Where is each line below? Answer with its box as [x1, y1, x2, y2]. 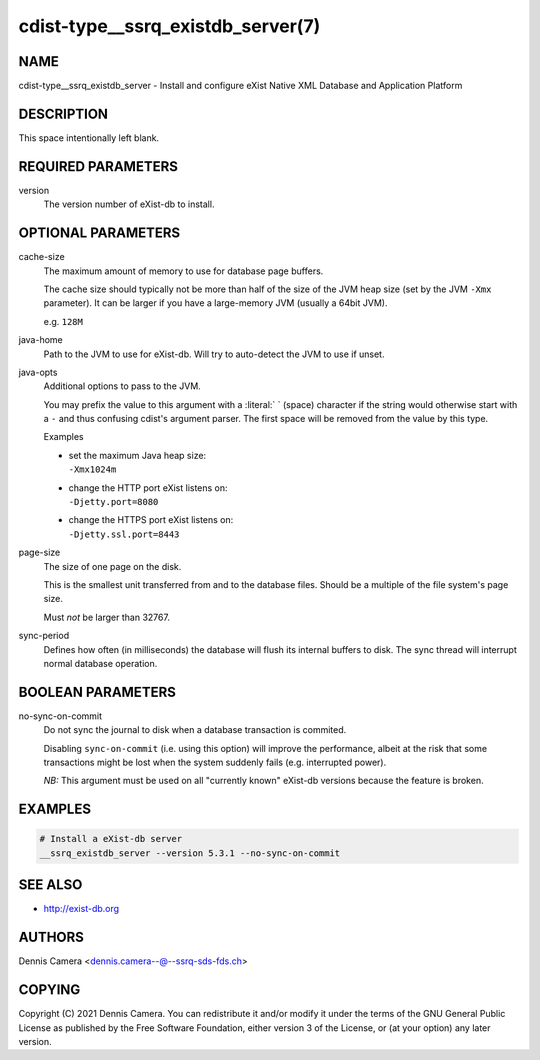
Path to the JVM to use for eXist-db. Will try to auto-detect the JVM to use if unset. [43, 348, 385, 360]
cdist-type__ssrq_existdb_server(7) [18, 15, 321, 37]
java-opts [18, 366, 58, 378]
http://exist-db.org [43, 903, 120, 915]
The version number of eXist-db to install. [43, 198, 215, 210]
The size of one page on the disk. [43, 560, 182, 572]
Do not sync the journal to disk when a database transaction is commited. [43, 724, 347, 736]
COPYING [18, 981, 81, 999]
